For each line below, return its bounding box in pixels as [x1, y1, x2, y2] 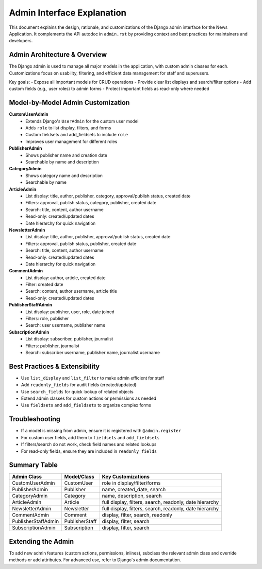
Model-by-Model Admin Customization [9, 99, 130, 107]
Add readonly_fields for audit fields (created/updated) [21, 382, 137, 388]
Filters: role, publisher [25, 316, 69, 321]
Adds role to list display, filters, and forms [25, 125, 111, 131]
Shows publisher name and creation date [25, 152, 108, 158]
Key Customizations [102, 473, 150, 480]
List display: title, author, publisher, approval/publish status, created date [25, 234, 171, 240]
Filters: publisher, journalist [25, 343, 80, 349]
